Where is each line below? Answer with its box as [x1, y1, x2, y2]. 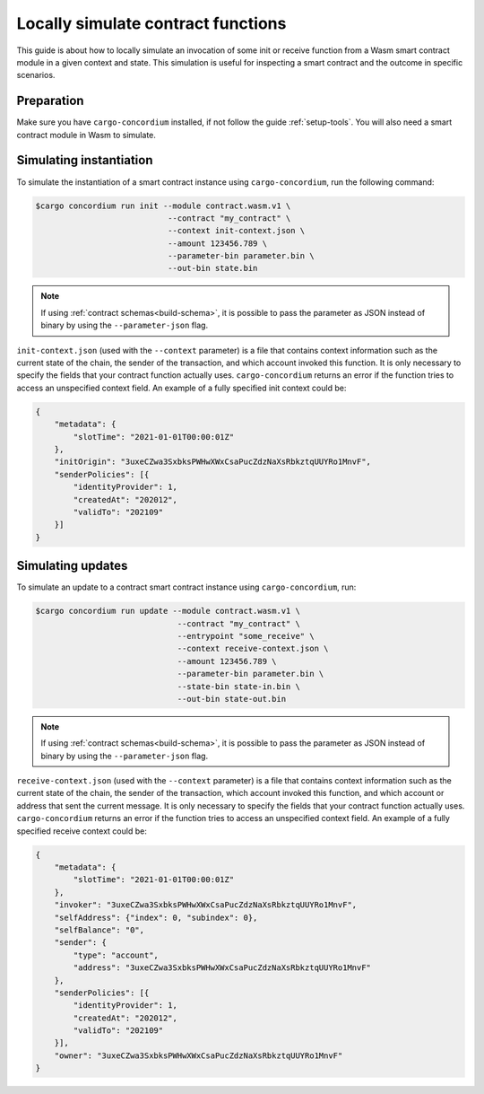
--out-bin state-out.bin [177, 694, 287, 704]
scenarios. [16, 70, 56, 81]
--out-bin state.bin [167, 263, 258, 274]
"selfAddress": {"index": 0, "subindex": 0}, [54, 912, 258, 923]
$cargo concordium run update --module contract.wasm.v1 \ [35, 606, 300, 617]
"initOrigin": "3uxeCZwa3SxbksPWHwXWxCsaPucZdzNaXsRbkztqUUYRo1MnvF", [54, 457, 372, 467]
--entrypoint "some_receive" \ [177, 631, 315, 641]
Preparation [16, 93, 84, 109]
